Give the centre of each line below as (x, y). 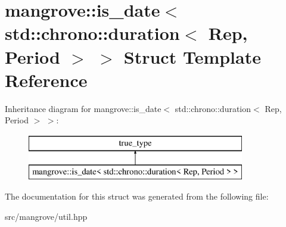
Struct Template (192, 56)
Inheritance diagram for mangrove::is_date (83, 108)
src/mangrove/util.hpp (46, 216)
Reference (46, 80)
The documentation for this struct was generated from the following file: (137, 196)
